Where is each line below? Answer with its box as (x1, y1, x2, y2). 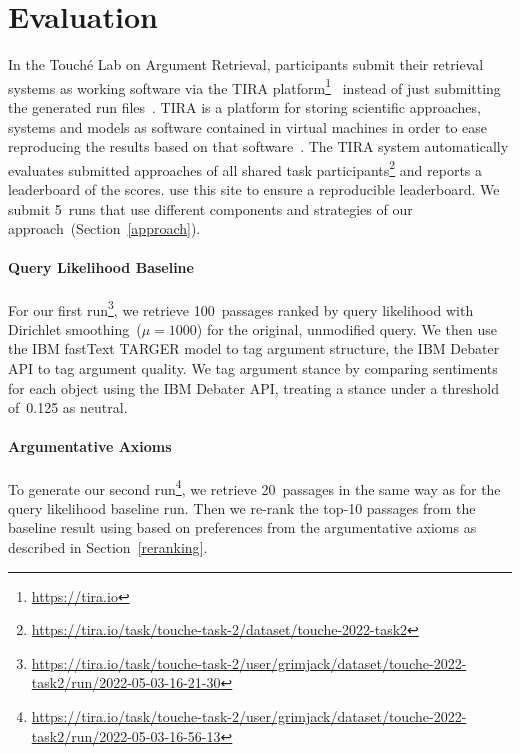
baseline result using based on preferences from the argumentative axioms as (8, 517, 477, 538)
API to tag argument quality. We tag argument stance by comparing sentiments (8, 358, 498, 379)
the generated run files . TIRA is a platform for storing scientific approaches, (8, 96, 481, 117)
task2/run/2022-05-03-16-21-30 (31, 672, 221, 693)
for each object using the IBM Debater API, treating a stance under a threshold (8, 377, 500, 398)
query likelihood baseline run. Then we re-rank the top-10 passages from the (8, 497, 476, 518)
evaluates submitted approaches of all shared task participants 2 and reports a (8, 156, 483, 180)
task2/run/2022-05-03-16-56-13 (31, 725, 221, 746)
